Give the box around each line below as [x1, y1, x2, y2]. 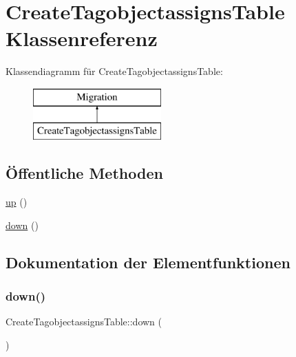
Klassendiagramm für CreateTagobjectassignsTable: [6, 64, 223, 78]
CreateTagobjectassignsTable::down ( [6, 314, 162, 329]
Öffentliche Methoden [6, 162, 163, 184]
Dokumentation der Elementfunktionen [6, 251, 290, 272]
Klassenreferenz [6, 24, 158, 52]
